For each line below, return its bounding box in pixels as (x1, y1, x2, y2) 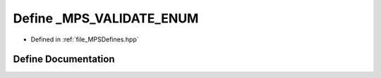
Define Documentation (13, 53, 115, 65)
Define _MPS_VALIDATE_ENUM (13, 11, 199, 26)
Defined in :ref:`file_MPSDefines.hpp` (30, 35, 139, 44)
